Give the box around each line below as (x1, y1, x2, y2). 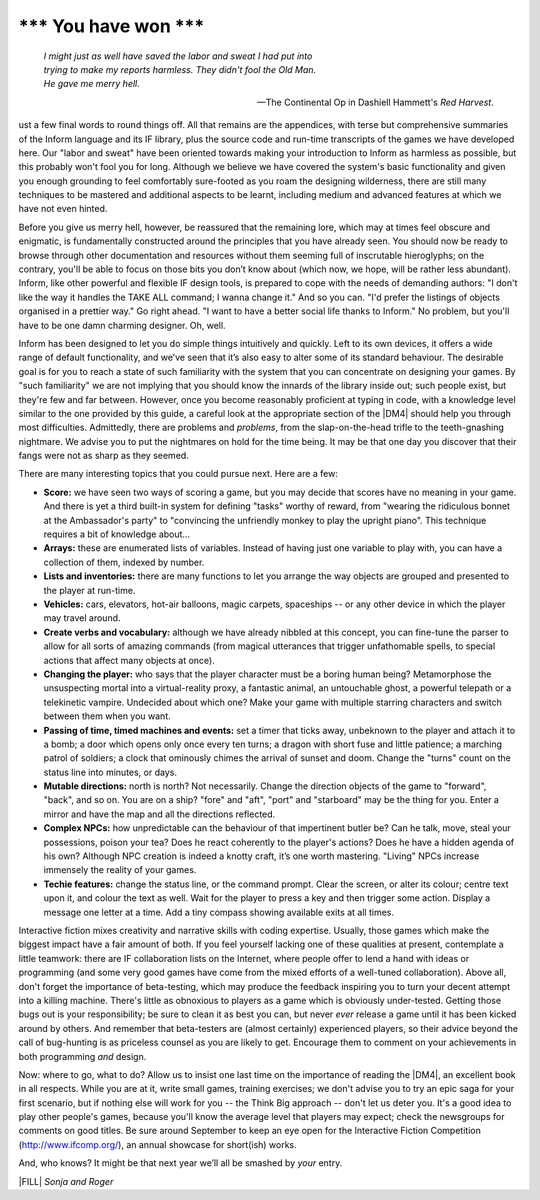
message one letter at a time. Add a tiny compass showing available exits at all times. (43, 906, 395, 918)
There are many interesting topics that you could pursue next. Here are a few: (18, 468, 339, 480)
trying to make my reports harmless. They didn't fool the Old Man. (43, 63, 317, 75)
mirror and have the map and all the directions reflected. (43, 808, 276, 820)
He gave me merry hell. (43, 78, 140, 90)
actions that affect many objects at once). (43, 654, 215, 666)
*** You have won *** (18, 15, 205, 37)
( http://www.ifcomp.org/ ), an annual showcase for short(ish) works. (18, 1138, 297, 1150)
